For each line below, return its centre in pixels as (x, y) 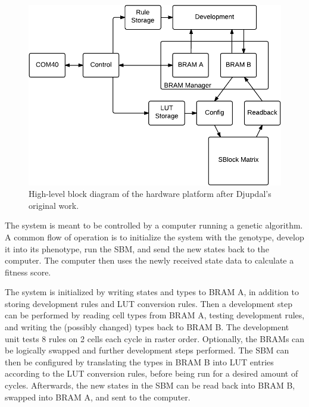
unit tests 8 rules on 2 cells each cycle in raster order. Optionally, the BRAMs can (155, 338)
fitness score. (28, 272)
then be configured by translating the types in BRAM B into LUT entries (139, 361)
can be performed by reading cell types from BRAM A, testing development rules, (155, 315)
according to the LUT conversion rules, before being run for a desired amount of (152, 373)
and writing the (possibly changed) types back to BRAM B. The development (147, 327)
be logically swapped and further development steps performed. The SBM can (147, 350)
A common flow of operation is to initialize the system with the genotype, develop (154, 237)
